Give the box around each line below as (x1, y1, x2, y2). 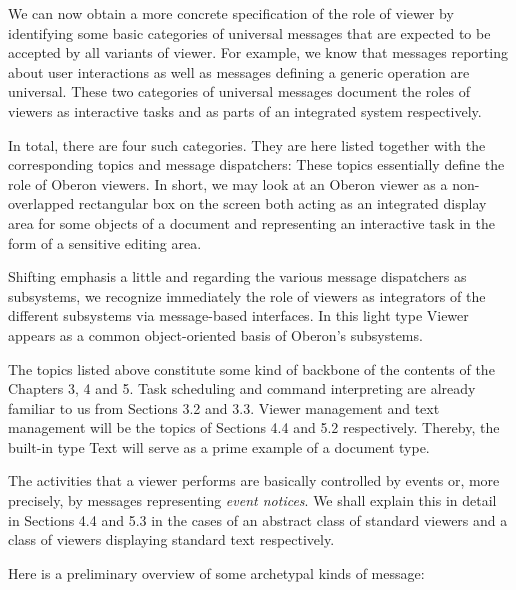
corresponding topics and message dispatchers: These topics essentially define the (8, 154, 505, 175)
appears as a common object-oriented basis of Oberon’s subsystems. (8, 324, 423, 345)
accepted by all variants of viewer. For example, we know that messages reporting (8, 42, 508, 63)
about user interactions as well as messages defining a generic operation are (8, 61, 470, 82)
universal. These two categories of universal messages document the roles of (8, 81, 470, 102)
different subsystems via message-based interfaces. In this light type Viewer (8, 305, 469, 326)
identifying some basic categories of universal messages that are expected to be (8, 22, 491, 43)
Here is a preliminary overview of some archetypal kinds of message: (8, 562, 425, 583)
